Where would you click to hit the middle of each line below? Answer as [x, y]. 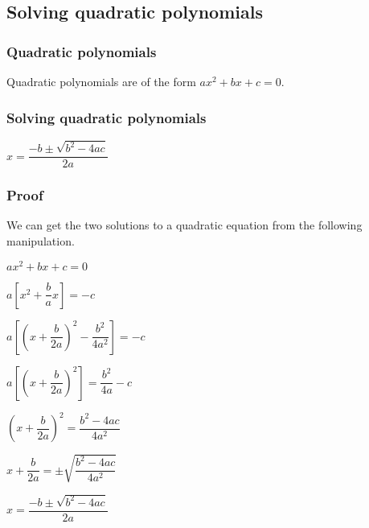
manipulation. [41, 240]
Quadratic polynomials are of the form [101, 81]
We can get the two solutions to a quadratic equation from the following [184, 225]
